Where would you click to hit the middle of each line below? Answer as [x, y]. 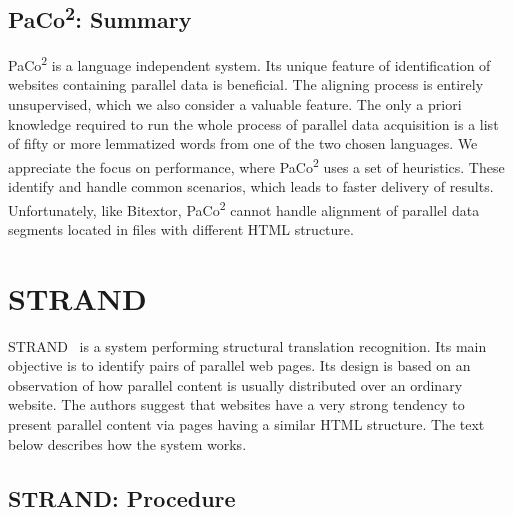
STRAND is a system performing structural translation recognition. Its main [247, 345]
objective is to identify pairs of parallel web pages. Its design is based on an [239, 365]
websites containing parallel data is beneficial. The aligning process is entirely [246, 84]
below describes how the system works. [127, 443]
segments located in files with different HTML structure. [181, 228]
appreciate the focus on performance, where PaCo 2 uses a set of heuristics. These [256, 165]
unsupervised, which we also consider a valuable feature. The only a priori [235, 104]
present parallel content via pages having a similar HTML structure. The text [246, 424]
